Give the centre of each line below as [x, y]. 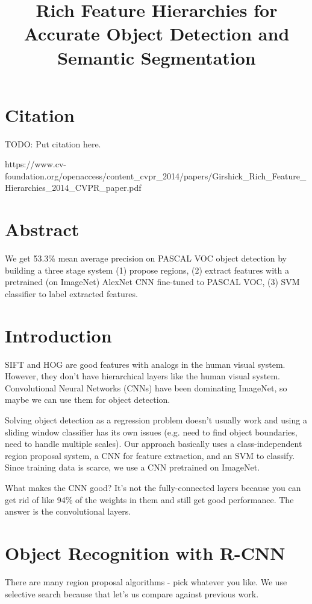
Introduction [58, 335]
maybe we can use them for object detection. [88, 400]
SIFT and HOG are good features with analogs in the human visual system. [145, 364]
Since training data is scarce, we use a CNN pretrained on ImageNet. [133, 467]
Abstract [42, 229]
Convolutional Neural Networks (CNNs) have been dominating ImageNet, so [146, 387]
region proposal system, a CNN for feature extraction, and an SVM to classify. [150, 455]
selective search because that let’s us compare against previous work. [132, 593]
